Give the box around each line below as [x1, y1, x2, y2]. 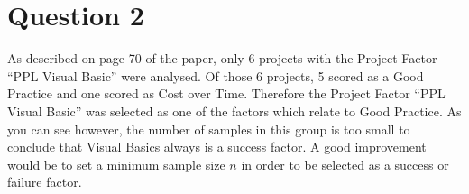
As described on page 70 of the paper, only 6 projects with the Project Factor [7, 49, 437, 68]
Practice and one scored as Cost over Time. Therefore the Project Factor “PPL [7, 84, 446, 103]
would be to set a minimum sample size [7, 154, 225, 173]
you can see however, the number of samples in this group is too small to [7, 119, 410, 138]
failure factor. [7, 172, 82, 191]
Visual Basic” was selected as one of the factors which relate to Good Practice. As [7, 101, 462, 120]
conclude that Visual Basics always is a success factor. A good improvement [7, 137, 427, 156]
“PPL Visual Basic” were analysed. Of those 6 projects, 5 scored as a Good [7, 66, 424, 85]
